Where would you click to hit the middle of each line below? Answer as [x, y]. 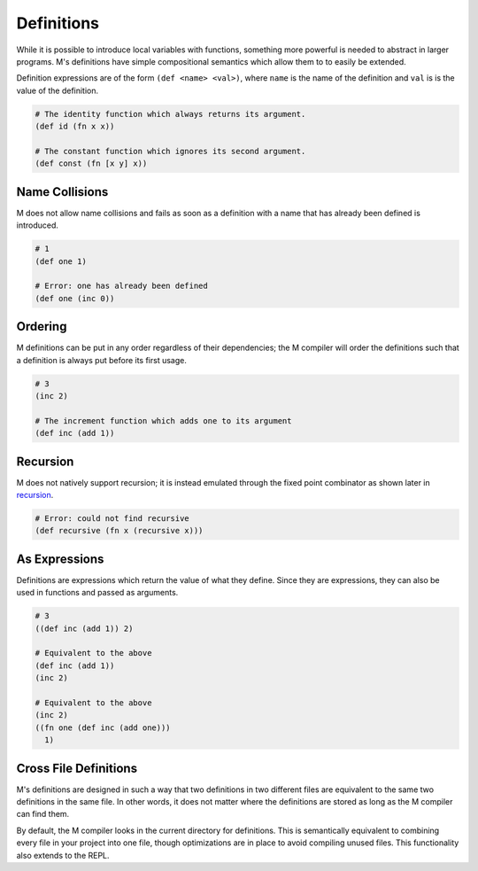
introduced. [38, 225]
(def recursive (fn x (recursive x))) [119, 531]
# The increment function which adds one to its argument [163, 420]
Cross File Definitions [77, 768]
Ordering [42, 327]
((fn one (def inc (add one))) [103, 727]
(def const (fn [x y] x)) [91, 163]
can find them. [43, 814]
